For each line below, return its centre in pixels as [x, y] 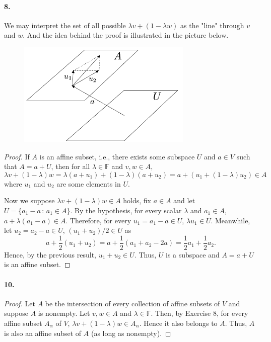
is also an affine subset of [43, 333]
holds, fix [137, 200]
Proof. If [17, 156]
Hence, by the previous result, [50, 254]
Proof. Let [20, 303]
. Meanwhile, [230, 220]
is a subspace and [193, 254]
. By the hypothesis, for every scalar [126, 210]
